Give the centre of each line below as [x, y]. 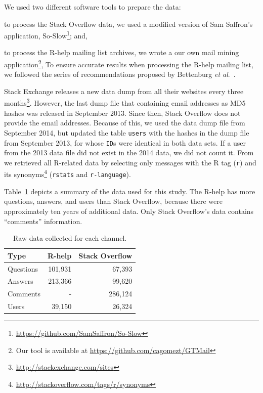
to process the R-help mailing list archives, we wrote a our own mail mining [122, 52]
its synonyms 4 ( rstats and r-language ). [68, 173]
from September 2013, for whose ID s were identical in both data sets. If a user [125, 142]
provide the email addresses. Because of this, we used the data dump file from [125, 123]
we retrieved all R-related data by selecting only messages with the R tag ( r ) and [130, 162]
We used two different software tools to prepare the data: [93, 7]
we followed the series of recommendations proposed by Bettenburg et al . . [120, 74]
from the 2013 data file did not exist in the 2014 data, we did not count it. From [129, 152]
